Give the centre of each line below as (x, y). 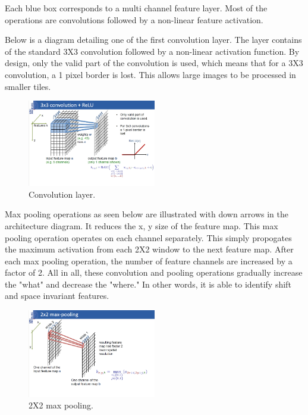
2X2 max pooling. (61, 405)
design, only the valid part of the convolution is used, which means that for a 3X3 (154, 63)
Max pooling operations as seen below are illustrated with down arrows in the (147, 214)
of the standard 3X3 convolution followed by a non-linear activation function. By (152, 51)
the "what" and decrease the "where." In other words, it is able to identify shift (148, 284)
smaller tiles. (28, 86)
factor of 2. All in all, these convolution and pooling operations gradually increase (154, 272)
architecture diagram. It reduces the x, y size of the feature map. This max (142, 225)
